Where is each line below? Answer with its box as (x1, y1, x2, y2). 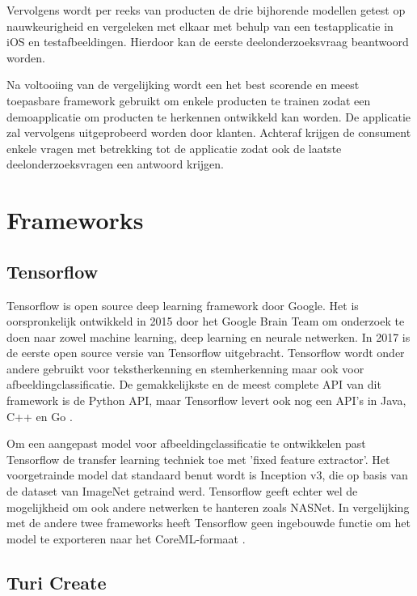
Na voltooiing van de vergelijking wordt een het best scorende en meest (6, 76, 360, 93)
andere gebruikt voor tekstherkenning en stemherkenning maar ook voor (6, 360, 364, 377)
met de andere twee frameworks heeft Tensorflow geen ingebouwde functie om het (6, 514, 411, 531)
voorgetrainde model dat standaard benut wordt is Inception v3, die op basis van (6, 466, 408, 483)
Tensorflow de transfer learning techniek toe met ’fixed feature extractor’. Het (6, 450, 390, 467)
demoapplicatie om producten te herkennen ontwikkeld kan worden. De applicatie (6, 108, 411, 125)
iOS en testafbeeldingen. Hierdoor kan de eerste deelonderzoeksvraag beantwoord (6, 33, 409, 50)
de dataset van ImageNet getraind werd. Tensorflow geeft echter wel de (6, 483, 358, 500)
